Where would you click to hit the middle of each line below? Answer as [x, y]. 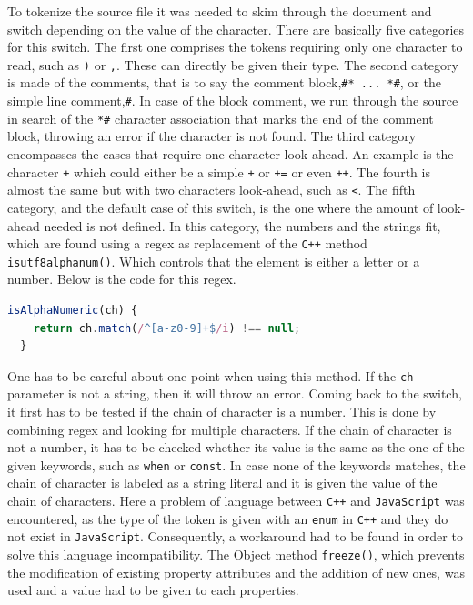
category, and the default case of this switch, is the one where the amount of [221, 207]
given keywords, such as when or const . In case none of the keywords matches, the [236, 464]
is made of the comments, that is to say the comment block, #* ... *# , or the [224, 82]
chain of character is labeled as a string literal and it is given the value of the [222, 483]
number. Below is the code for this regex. [122, 279]
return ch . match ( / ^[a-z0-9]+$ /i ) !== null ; [167, 328]
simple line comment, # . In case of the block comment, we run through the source [233, 101]
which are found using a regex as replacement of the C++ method [187, 243]
